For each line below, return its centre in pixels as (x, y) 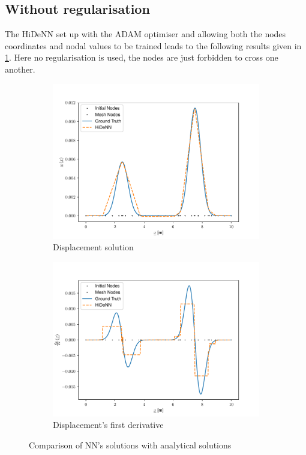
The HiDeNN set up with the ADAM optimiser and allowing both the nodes (145, 34)
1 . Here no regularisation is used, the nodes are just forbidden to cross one (142, 57)
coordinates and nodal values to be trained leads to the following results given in (153, 45)
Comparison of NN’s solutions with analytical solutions (130, 444)
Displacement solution (93, 247)
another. (20, 69)
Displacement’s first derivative (108, 425)
